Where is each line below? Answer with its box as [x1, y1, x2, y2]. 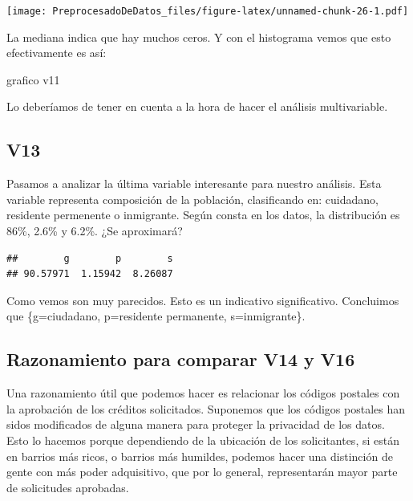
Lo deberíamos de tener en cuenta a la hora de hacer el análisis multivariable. [6, 98, 388, 115]
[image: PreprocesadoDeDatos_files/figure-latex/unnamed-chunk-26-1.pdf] [6, 6, 409, 17]
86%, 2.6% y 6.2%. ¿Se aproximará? [6, 222, 183, 239]
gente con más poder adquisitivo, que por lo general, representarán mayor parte [6, 463, 398, 480]
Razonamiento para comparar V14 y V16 [6, 347, 355, 372]
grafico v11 [6, 71, 60, 88]
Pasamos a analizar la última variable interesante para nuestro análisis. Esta [6, 175, 382, 192]
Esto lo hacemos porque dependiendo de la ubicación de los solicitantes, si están [6, 431, 399, 448]
